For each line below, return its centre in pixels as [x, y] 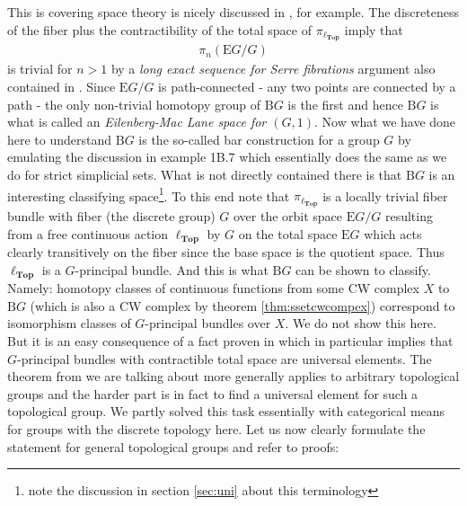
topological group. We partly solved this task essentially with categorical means [226, 411]
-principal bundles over [208, 323]
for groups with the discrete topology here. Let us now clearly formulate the [216, 429]
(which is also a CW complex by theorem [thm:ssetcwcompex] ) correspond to [242, 305]
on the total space [288, 233]
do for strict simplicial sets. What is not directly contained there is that [205, 175]
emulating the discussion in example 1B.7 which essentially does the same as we [227, 157]
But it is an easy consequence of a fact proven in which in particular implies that [230, 341]
